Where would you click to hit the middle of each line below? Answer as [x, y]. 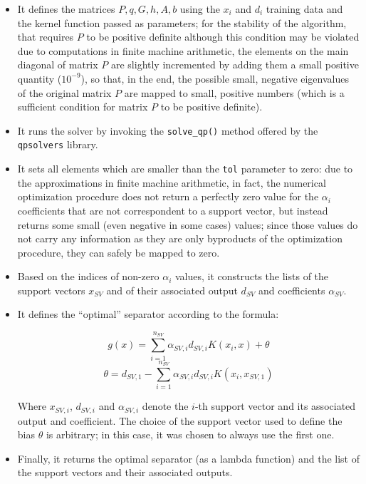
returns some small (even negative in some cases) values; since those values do [188, 224]
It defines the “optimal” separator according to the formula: [148, 314]
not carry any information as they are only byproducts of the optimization [180, 238]
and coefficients [292, 290]
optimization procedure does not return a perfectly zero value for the [168, 196]
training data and [304, 9]
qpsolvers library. [58, 144]
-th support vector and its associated [275, 406]
